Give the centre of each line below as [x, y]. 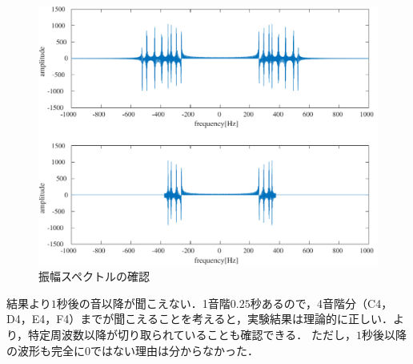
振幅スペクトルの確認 [94, 276]
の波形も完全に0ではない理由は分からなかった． [132, 350]
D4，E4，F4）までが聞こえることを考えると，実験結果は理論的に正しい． [200, 319]
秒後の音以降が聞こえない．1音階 [143, 303]
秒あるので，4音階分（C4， [321, 303]
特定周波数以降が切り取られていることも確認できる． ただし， [192, 334]
